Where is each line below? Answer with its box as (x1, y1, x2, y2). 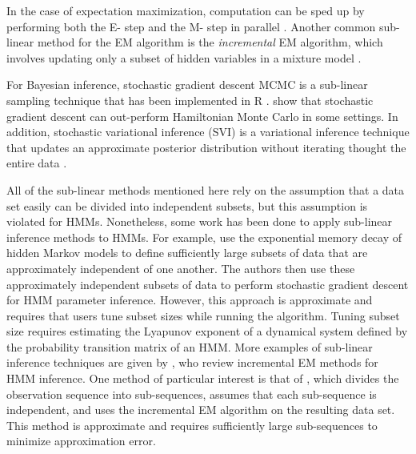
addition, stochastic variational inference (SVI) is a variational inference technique (6, 123, 410, 140)
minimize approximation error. (6, 432, 156, 449)
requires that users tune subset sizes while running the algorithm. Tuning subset (6, 307, 400, 323)
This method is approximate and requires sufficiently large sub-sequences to (6, 416, 378, 433)
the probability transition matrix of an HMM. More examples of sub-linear (6, 338, 373, 355)
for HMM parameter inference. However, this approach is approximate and (6, 291, 373, 308)
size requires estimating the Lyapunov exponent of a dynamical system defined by (6, 323, 408, 339)
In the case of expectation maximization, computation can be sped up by (6, 2, 365, 18)
